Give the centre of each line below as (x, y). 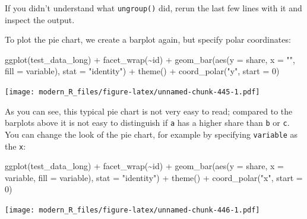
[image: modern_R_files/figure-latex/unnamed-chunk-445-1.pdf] (132, 92)
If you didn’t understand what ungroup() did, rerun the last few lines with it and (153, 8)
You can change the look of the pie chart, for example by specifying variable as (151, 134)
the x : (15, 146)
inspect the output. (40, 19)
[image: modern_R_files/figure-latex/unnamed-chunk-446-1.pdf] (132, 210)
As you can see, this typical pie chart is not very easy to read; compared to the (149, 111)
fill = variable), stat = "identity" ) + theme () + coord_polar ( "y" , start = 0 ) (142, 71)
